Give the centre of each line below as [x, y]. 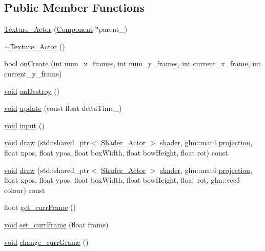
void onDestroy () [32, 91]
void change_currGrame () [46, 242]
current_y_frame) [33, 73]
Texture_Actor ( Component [49, 29]
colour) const [25, 190]
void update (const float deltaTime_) [63, 108]
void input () [24, 125]
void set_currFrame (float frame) [56, 224]
